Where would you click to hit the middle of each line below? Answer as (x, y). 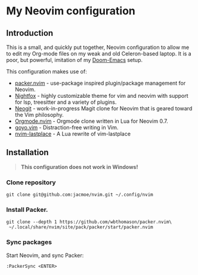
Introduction (30, 33)
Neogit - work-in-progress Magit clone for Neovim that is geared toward (103, 108)
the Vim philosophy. (39, 115)
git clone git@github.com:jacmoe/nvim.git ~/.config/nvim (80, 195)
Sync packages (29, 242)
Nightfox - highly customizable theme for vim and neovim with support (102, 96)
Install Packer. (27, 210)
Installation (27, 152)
